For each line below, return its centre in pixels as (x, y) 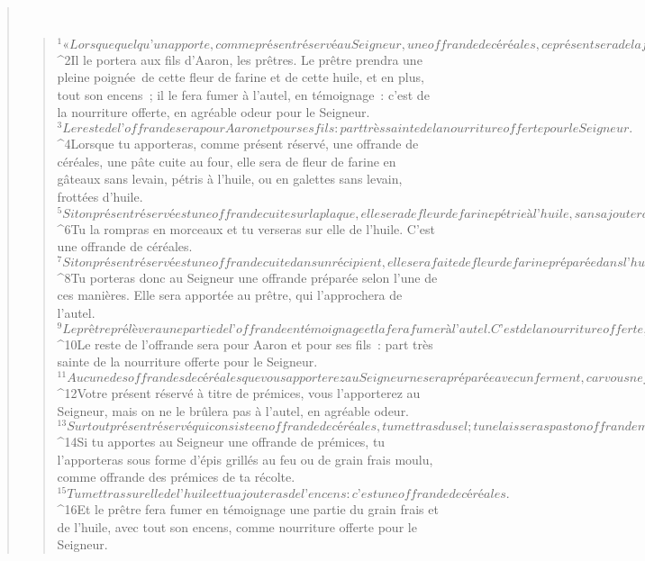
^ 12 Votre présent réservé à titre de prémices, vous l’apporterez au (239, 392)
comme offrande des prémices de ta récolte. (176, 477)
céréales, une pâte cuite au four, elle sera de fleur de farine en (227, 161)
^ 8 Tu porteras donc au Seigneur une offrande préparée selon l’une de (247, 277)
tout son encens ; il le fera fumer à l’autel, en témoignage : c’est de (243, 94)
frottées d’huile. (100, 196)
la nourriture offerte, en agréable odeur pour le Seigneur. (213, 112)
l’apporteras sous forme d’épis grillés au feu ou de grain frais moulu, (245, 459)
